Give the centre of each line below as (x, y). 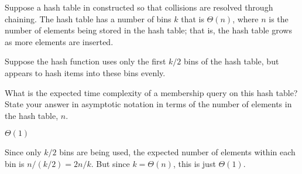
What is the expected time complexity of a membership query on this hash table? (151, 92)
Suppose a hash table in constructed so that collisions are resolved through (139, 7)
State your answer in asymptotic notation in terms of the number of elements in (148, 104)
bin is (15, 163)
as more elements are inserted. (59, 41)
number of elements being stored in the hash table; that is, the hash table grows (148, 30)
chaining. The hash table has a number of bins (88, 18)
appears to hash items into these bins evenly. (85, 72)
